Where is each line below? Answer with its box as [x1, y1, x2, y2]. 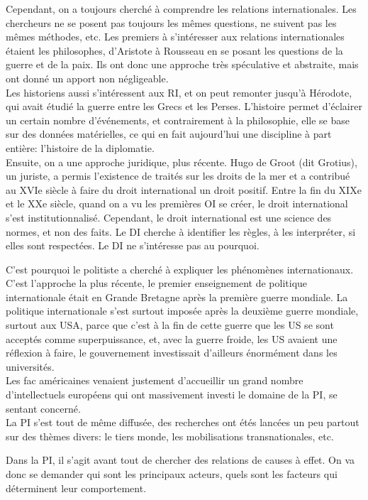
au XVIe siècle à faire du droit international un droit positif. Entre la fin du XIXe [6, 182, 362, 197]
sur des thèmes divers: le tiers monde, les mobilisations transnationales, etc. [6, 428, 334, 443]
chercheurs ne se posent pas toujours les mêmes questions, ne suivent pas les [6, 15, 337, 30]
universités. [6, 359, 55, 374]
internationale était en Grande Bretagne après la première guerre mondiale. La [6, 289, 348, 304]
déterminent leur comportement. [6, 480, 147, 495]
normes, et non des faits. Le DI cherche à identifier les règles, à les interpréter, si [6, 224, 356, 239]
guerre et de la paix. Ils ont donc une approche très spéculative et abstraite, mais [6, 57, 359, 72]
